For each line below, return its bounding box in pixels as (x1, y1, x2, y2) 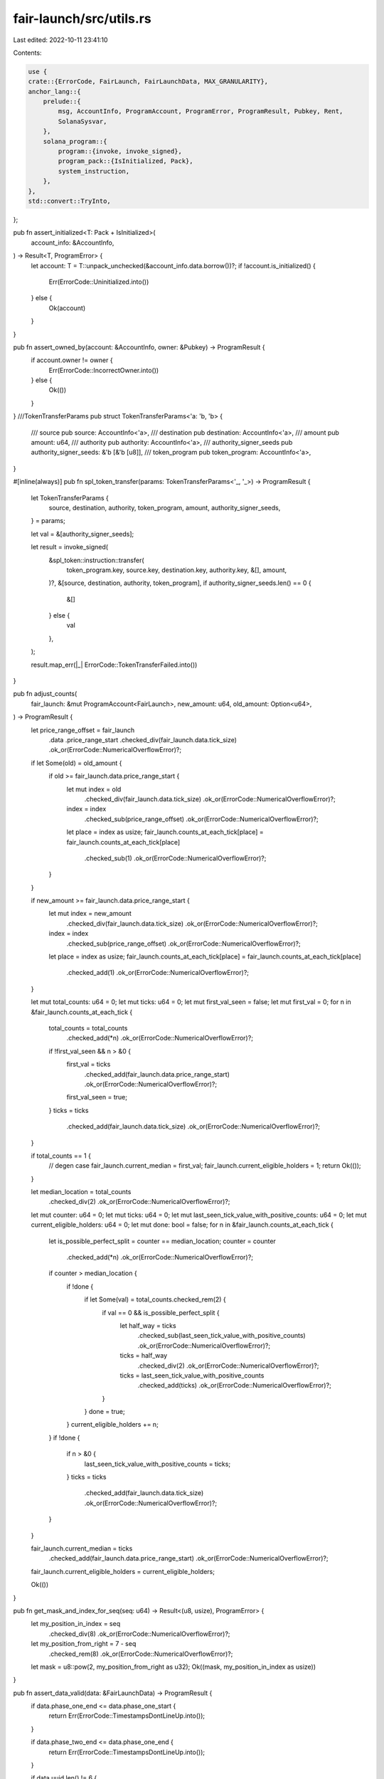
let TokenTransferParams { (31, 493, 110, 502)
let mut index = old (66, 785, 122, 793)
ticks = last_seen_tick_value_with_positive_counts (119, 1371, 265, 1380)
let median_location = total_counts (31, 1188, 132, 1196)
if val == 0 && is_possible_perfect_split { (102, 1308, 220, 1316)
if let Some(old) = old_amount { (31, 759, 122, 767)
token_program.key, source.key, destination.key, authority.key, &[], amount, (66, 566, 287, 574)
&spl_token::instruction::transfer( (48, 556, 145, 564)
